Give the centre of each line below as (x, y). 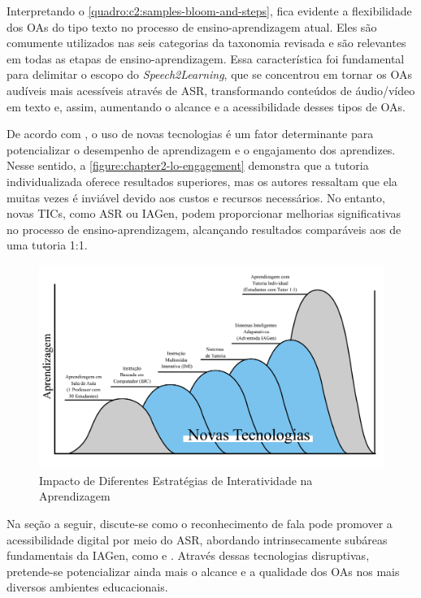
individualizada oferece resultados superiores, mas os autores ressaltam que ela (202, 181)
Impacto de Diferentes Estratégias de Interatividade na (176, 480)
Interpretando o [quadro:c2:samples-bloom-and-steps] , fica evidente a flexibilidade (209, 11)
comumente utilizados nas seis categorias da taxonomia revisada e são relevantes (206, 43)
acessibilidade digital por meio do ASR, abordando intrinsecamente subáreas (197, 539)
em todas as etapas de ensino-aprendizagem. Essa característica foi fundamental (206, 58)
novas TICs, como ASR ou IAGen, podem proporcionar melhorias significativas (204, 213)
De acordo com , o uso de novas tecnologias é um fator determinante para (190, 134)
